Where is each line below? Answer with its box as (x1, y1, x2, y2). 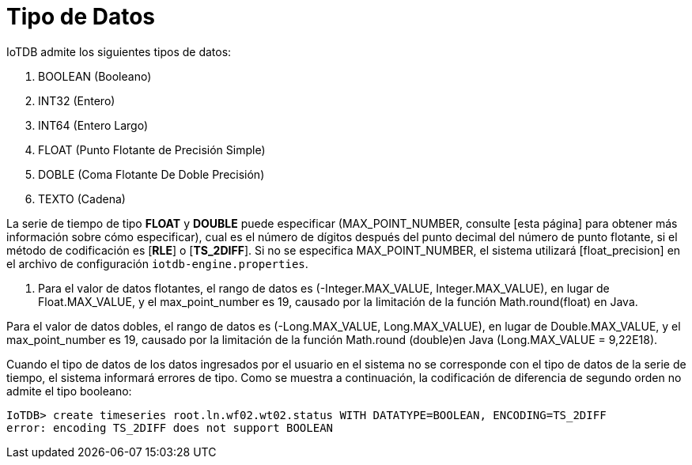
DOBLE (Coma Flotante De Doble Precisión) (38, 167, 265, 181)
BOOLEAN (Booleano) (38, 69, 152, 83)
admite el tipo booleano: (6, 384, 132, 398)
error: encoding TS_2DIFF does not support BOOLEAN (6, 421, 334, 434)
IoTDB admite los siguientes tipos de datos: (6, 44, 232, 59)
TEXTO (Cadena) (38, 191, 126, 206)
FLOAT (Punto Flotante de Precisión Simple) (38, 142, 266, 157)
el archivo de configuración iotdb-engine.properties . (6, 256, 308, 270)
